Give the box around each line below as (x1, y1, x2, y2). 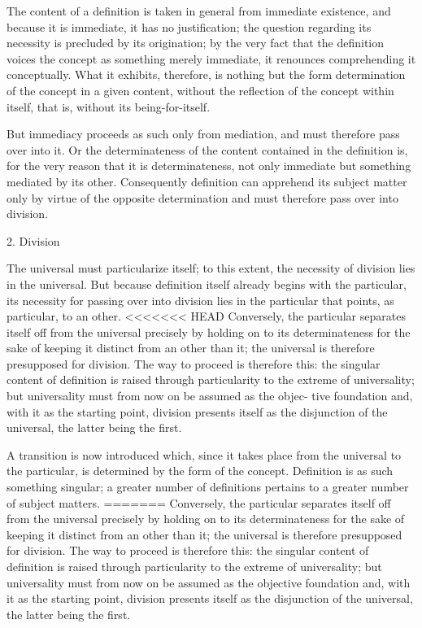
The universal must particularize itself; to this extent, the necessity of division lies (7, 259, 415, 277)
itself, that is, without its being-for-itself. (7, 98, 211, 115)
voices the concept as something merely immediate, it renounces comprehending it (7, 50, 416, 67)
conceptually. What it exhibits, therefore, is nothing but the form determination (7, 66, 406, 83)
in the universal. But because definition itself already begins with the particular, (7, 275, 407, 292)
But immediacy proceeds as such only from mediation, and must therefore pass (7, 125, 400, 142)
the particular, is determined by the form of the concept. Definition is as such (7, 462, 394, 479)
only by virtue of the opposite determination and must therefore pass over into (7, 189, 398, 206)
